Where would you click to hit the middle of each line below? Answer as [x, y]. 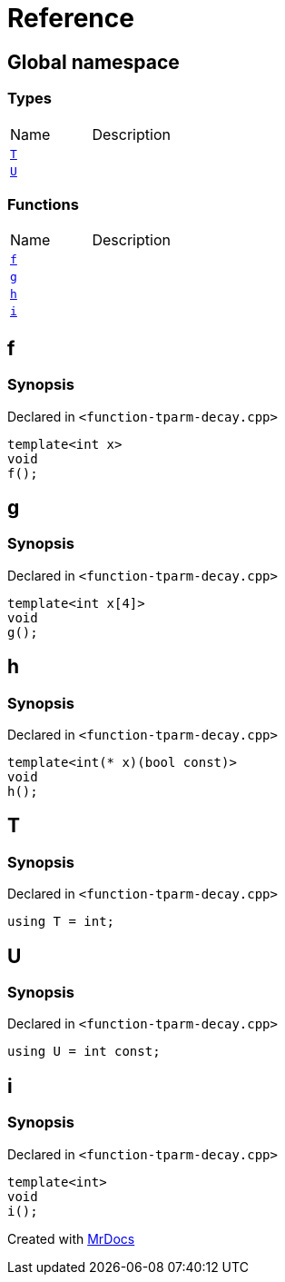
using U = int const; [84, 1052]
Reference [71, 18]
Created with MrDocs [71, 1238]
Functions [43, 204]
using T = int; [61, 922]
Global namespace [93, 62]
